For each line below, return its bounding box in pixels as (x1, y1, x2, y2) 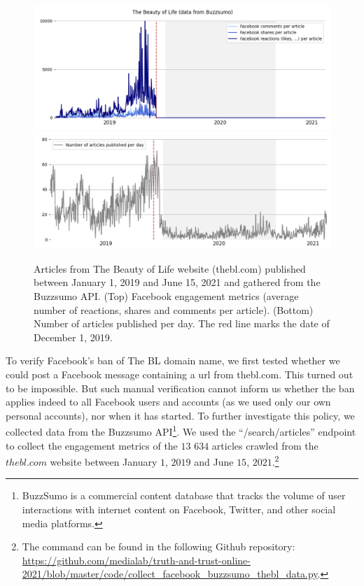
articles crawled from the (211, 438, 318, 452)
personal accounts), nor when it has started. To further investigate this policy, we (6, 408, 355, 422)
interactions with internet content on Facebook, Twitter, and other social (22, 502, 336, 517)
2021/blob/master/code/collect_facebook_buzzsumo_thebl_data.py (22, 566, 318, 581)
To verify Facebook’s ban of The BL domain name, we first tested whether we (6, 353, 340, 368)
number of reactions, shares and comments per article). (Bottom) (34, 302, 314, 317)
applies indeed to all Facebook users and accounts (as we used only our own (6, 394, 331, 409)
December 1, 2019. (34, 329, 113, 344)
